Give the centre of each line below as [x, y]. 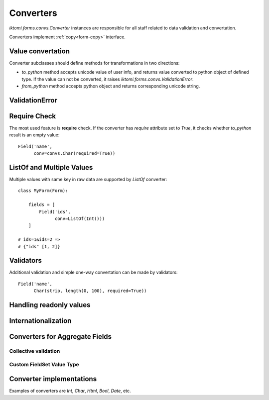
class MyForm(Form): [43, 191]
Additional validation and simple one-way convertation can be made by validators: [93, 272]
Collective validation [35, 351]
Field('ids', [55, 212]
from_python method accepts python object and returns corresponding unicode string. [111, 86]
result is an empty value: [34, 135]
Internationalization [40, 321]
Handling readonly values [50, 305]
